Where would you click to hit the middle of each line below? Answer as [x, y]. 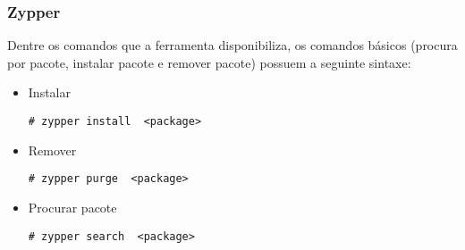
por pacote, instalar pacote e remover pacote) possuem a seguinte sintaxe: [209, 62]
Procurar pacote [72, 207]
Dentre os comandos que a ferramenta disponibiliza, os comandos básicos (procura [232, 45]
